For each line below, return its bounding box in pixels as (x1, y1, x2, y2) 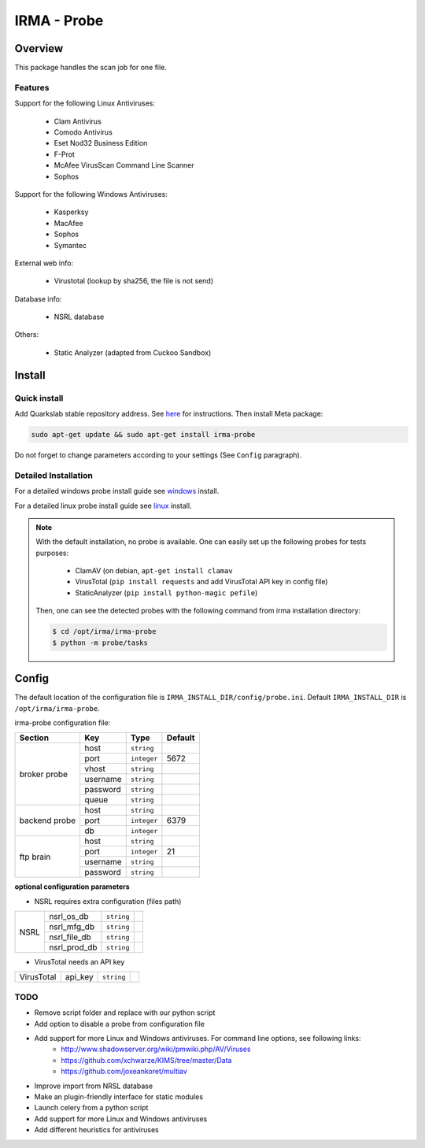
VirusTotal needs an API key (34, 957, 125, 967)
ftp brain (19, 851, 51, 862)
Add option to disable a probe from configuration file (34, 1019, 205, 1028)
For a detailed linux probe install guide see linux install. (14, 501, 192, 510)
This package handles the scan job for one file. (14, 63, 167, 72)
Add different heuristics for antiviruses (34, 1125, 159, 1135)
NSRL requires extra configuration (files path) (34, 896, 182, 905)
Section (19, 732, 50, 743)
